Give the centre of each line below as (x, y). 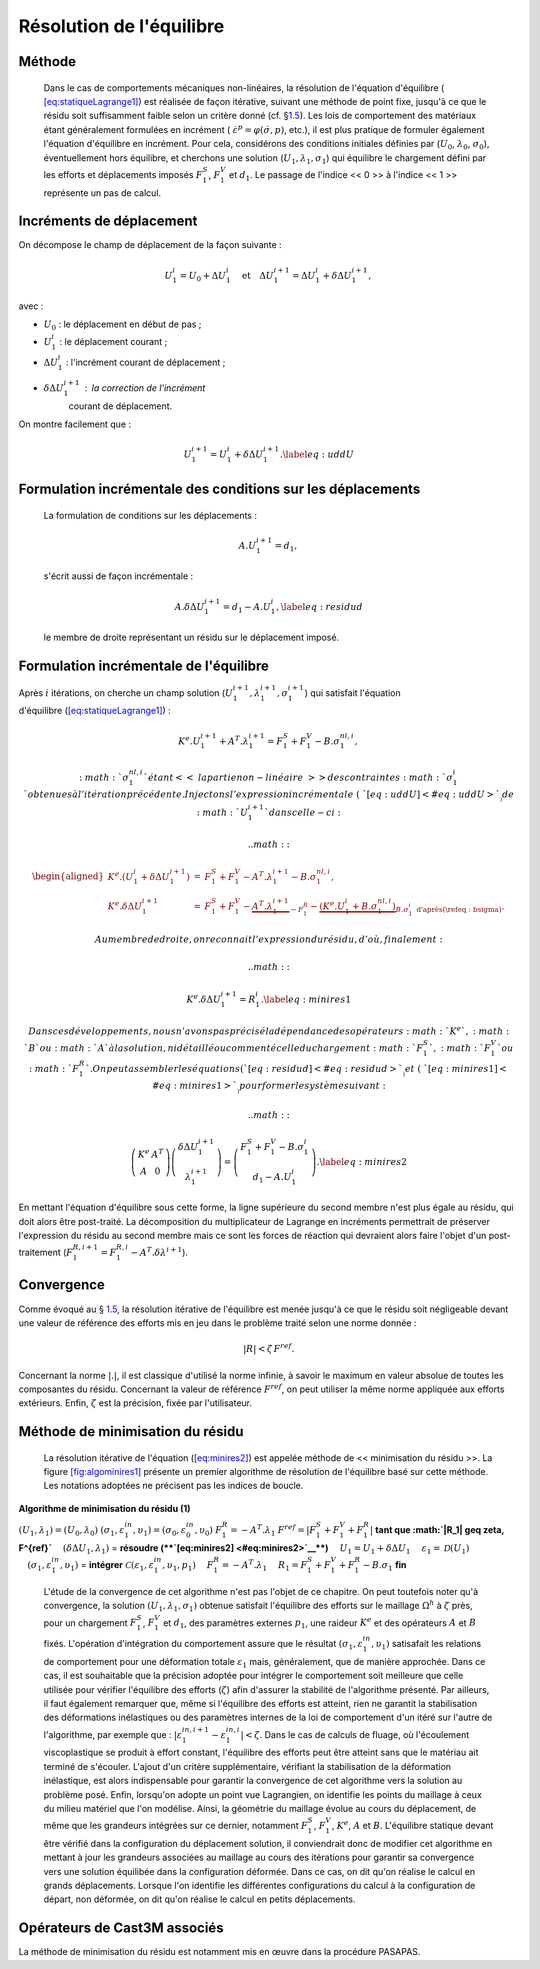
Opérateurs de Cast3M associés (121, 1928)
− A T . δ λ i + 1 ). (159, 1252)
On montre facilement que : (75, 424)
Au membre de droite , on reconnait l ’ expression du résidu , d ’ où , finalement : (269, 939)
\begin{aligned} (68, 876)
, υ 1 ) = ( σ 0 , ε (159, 1531)
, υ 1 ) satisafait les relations (426, 1645)
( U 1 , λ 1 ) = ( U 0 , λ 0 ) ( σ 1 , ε (71, 1531)
